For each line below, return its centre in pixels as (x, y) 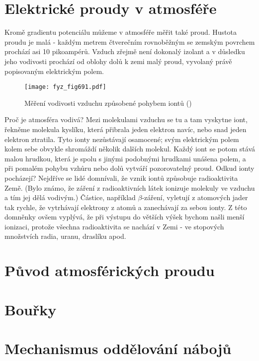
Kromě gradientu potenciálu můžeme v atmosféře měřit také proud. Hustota (121, 32)
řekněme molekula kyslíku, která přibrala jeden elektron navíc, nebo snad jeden (126, 129)
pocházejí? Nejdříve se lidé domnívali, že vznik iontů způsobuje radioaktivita (121, 178)
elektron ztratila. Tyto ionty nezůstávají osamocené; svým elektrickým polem (122, 139)
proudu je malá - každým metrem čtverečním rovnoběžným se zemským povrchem (130, 41)
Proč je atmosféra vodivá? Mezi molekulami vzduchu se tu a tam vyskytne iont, (126, 119)
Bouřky (31, 309)
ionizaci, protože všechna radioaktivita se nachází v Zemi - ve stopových (114, 226)
